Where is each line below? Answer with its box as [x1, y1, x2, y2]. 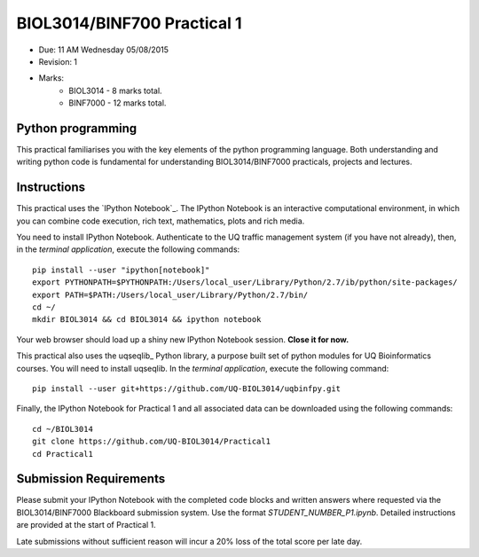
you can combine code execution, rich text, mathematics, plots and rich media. [16, 216, 305, 226]
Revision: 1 [38, 56, 78, 67]
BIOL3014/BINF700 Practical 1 [16, 13, 243, 33]
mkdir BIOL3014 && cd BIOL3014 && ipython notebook [32, 315, 262, 325]
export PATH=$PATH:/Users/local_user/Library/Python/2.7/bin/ [32, 289, 309, 300]
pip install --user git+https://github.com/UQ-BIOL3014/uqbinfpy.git [32, 384, 342, 394]
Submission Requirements [16, 471, 166, 487]
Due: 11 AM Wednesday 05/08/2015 [38, 44, 169, 55]
